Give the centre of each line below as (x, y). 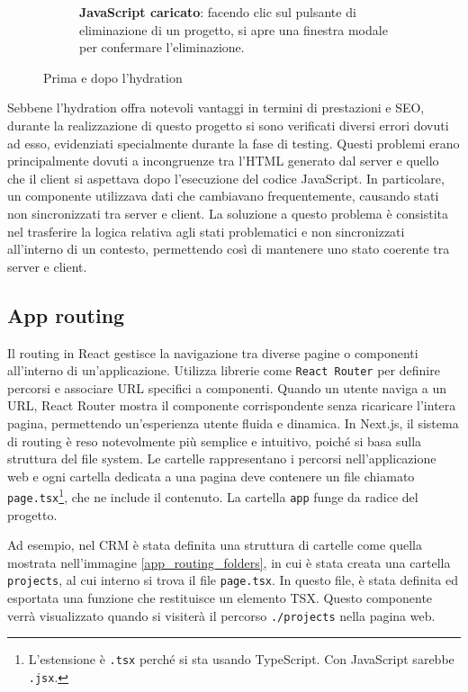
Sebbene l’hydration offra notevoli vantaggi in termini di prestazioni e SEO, (216, 108)
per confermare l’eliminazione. (162, 47)
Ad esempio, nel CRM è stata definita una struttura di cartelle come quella (215, 545)
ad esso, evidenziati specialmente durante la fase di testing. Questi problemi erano (234, 143)
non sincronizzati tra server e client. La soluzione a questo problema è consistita (228, 213)
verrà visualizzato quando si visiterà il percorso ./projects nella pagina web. (221, 615)
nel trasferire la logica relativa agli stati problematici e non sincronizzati (206, 231)
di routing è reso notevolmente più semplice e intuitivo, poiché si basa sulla (215, 440)
